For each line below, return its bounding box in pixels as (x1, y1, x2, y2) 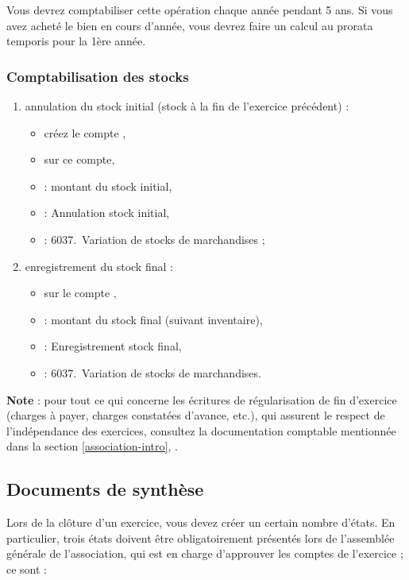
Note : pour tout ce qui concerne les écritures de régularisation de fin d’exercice (6, 391, 397, 408)
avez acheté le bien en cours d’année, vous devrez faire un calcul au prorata (6, 17, 373, 33)
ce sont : (6, 560, 48, 577)
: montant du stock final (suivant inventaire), (44, 311, 263, 327)
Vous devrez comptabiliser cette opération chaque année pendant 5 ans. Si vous (6, 2, 393, 17)
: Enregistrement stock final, (44, 338, 182, 354)
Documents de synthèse (6, 477, 204, 501)
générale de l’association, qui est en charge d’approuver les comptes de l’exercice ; (6, 545, 403, 562)
